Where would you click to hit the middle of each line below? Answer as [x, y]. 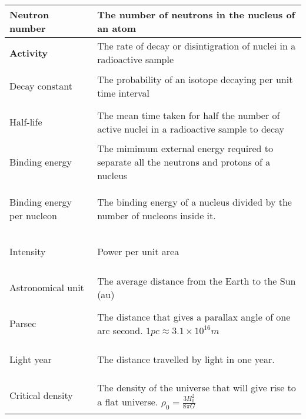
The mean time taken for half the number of [189, 115]
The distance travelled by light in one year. [186, 359]
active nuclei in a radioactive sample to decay [191, 128]
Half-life [26, 122]
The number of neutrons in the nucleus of [196, 14]
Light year [31, 359]
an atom [117, 28]
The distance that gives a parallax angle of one [194, 316]
